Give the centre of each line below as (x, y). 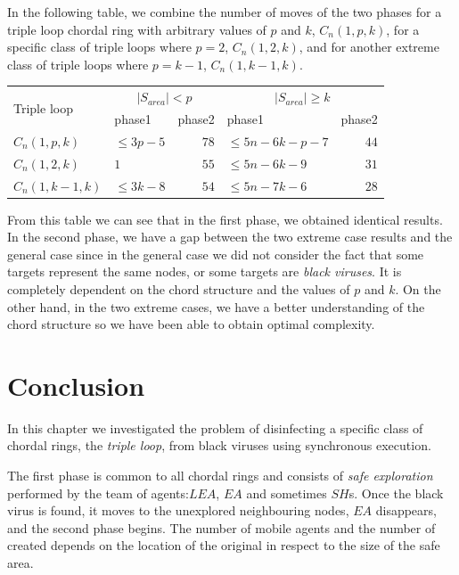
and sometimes (287, 493)
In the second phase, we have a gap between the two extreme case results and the (230, 237)
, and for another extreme (369, 47)
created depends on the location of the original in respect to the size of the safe (224, 545)
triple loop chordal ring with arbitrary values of (137, 29)
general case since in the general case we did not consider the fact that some (216, 254)
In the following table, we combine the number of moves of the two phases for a (225, 12)
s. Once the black (396, 493)
